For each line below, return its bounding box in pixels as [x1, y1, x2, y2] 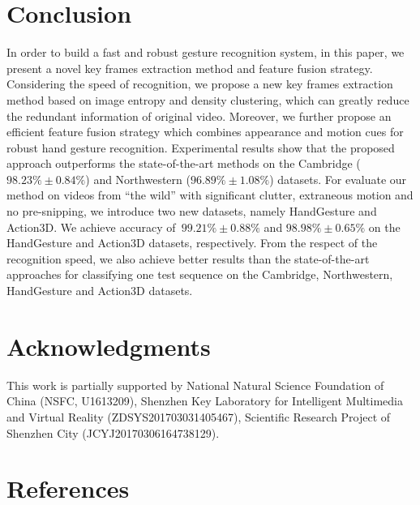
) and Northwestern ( [85, 170, 191, 187]
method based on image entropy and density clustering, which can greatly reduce [6, 91, 409, 108]
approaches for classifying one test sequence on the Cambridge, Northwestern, [6, 266, 393, 283]
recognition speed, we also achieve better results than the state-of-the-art [6, 250, 370, 267]
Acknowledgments [6, 329, 211, 362]
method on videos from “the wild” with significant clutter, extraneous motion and [6, 186, 414, 203]
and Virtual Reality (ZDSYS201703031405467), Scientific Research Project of [6, 408, 391, 425]
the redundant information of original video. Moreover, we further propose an [6, 107, 392, 124]
